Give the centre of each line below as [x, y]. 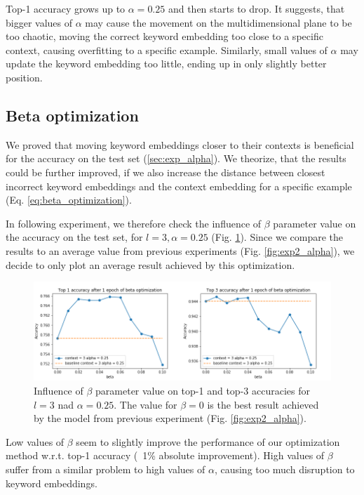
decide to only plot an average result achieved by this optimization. [150, 264]
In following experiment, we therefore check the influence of [134, 223]
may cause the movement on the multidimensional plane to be [218, 22]
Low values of [35, 441]
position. [24, 77]
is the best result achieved [263, 404]
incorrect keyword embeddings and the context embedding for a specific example [179, 186]
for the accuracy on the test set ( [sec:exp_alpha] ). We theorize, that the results [176, 158]
